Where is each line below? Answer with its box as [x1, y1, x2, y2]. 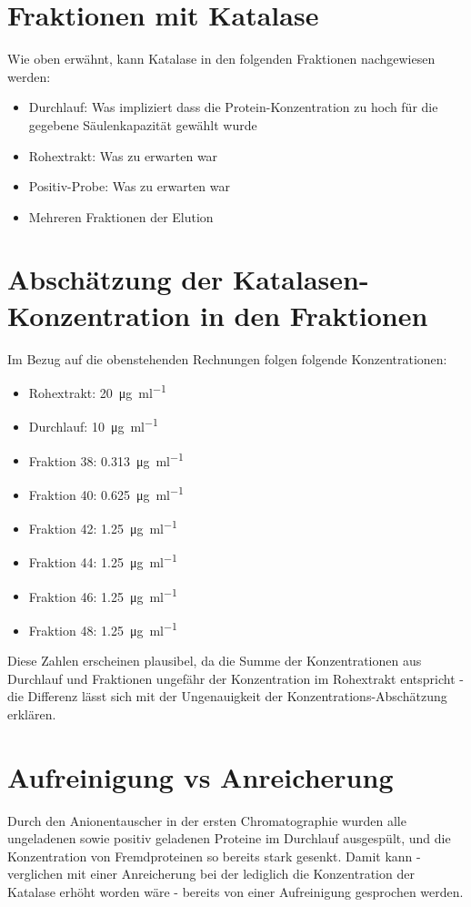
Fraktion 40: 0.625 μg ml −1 [28, 482, 184, 504]
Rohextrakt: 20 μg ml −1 [28, 381, 166, 402]
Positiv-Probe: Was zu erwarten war [28, 177, 230, 196]
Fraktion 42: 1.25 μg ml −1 [28, 516, 177, 537]
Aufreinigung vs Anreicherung [7, 758, 394, 795]
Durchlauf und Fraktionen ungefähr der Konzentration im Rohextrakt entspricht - [7, 668, 464, 688]
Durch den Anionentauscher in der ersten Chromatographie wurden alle [7, 810, 406, 830]
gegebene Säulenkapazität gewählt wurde [28, 115, 257, 134]
